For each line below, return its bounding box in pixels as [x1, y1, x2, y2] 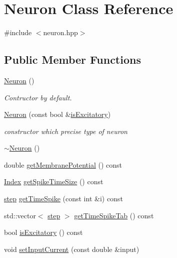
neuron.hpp [43, 27, 78, 38]
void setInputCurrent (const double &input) [4, 243, 139, 254]
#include [4, 27, 32, 38]
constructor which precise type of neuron [4, 125, 127, 136]
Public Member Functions [4, 52, 141, 67]
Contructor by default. [4, 92, 72, 102]
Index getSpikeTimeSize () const [4, 176, 103, 187]
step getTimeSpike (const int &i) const [4, 193, 123, 204]
